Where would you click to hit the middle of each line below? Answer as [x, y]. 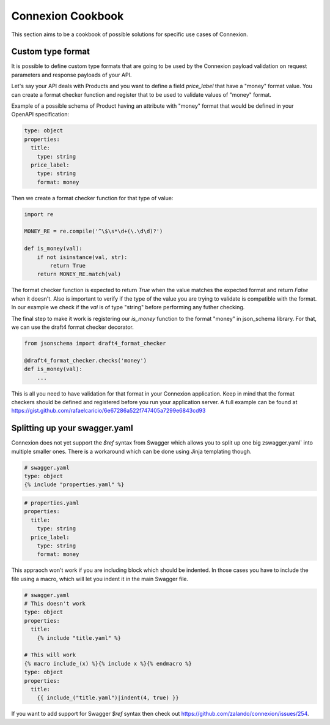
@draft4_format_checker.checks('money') [85, 360]
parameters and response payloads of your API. [71, 75]
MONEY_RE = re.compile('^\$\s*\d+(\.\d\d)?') [94, 231]
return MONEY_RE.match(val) [79, 274]
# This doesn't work [55, 604]
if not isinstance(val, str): [82, 257]
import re [39, 214]
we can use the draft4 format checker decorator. [73, 327]
